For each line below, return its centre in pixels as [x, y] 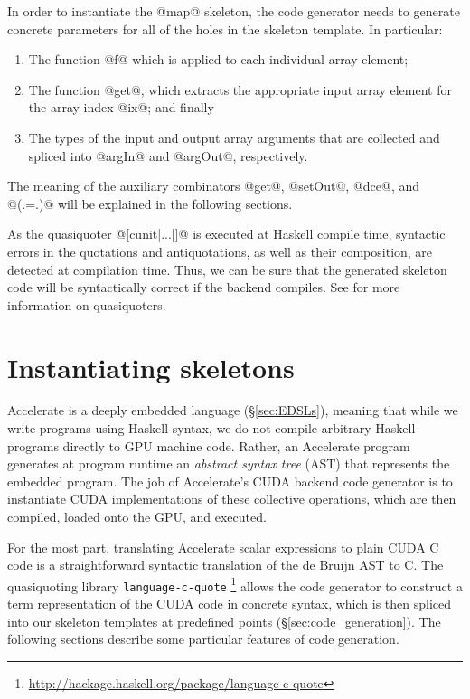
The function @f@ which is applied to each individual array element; [218, 59]
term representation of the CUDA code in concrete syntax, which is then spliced [230, 604]
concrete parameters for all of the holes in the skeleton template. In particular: [225, 28]
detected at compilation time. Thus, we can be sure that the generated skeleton [227, 269]
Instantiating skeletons [151, 367]
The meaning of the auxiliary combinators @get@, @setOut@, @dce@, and [214, 186]
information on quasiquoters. [87, 304]
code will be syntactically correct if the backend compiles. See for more [204, 287]
